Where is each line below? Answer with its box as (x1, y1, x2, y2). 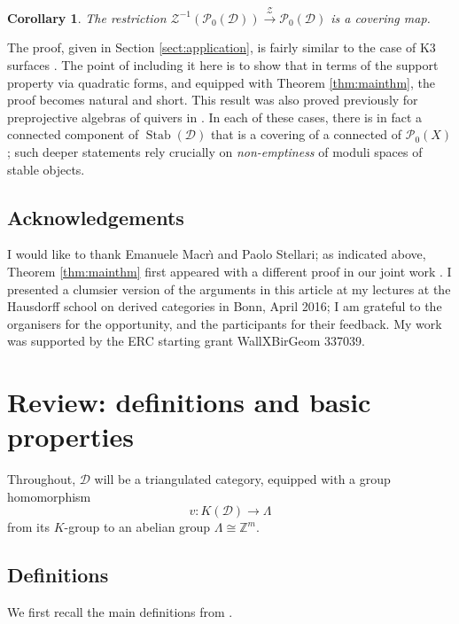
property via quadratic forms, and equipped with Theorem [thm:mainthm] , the (7, 73, 435, 91)
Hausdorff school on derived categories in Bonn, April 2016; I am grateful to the (7, 297, 442, 316)
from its (7, 518, 50, 536)
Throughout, (7, 470, 76, 488)
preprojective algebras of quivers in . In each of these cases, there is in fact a (7, 107, 423, 126)
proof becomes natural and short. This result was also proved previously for (7, 90, 418, 109)
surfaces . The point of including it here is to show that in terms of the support (7, 55, 439, 74)
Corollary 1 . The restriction (7, 8, 167, 27)
